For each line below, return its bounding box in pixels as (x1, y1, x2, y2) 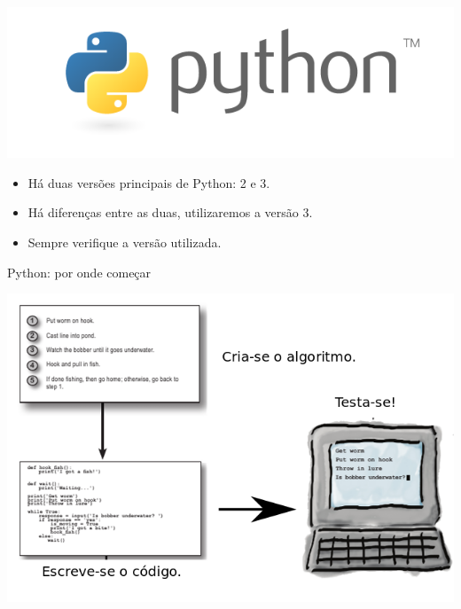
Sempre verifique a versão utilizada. (27, 233, 222, 252)
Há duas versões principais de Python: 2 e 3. (27, 173, 270, 191)
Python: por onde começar (7, 262, 152, 281)
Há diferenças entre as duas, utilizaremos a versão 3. (27, 203, 313, 222)
